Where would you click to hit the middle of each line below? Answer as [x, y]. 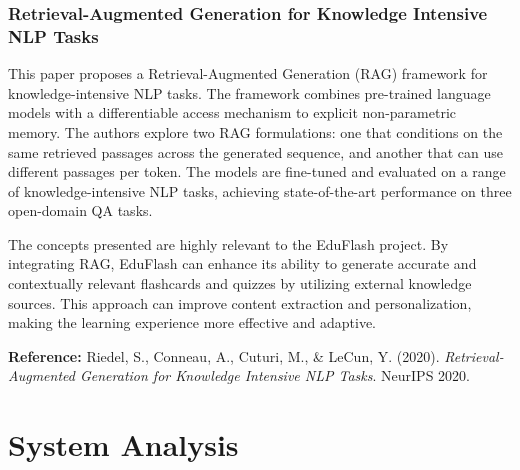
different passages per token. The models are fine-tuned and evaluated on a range [257, 171]
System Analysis [123, 444]
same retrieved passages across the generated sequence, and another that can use [256, 151]
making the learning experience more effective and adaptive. [192, 322]
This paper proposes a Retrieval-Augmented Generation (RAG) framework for [248, 73]
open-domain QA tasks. [80, 210]
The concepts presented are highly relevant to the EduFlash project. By [228, 243]
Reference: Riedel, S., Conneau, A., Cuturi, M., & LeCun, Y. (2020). [224, 355]
